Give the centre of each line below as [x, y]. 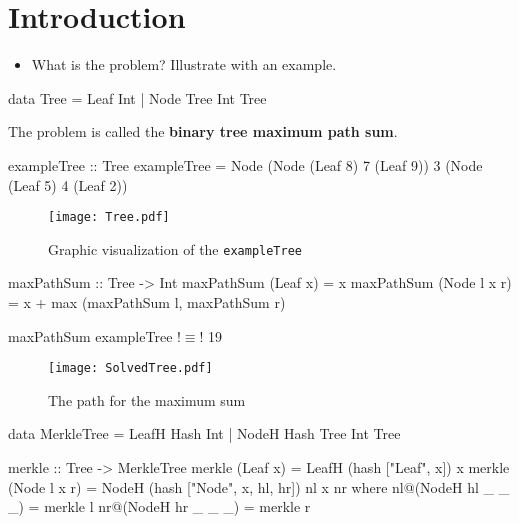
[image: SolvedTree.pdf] [130, 368]
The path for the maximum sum [147, 399]
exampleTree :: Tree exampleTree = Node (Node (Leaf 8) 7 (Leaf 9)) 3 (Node [245, 164]
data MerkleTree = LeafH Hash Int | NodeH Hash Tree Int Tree [204, 433]
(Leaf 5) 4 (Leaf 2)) [68, 184]
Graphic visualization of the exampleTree [175, 248]
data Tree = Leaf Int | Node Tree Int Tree [137, 97]
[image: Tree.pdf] [109, 217]
